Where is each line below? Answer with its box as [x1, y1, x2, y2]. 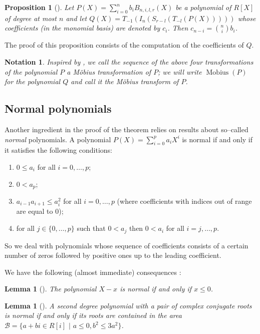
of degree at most [5, 13, 57, 23]
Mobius [206, 69, 229, 76]
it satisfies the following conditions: [5, 145, 112, 155]
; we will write [158, 66, 202, 77]
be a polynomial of [175, 2, 231, 12]
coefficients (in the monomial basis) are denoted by [5, 23, 160, 33]
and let [66, 13, 87, 23]
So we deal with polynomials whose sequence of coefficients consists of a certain [5, 240, 248, 250]
